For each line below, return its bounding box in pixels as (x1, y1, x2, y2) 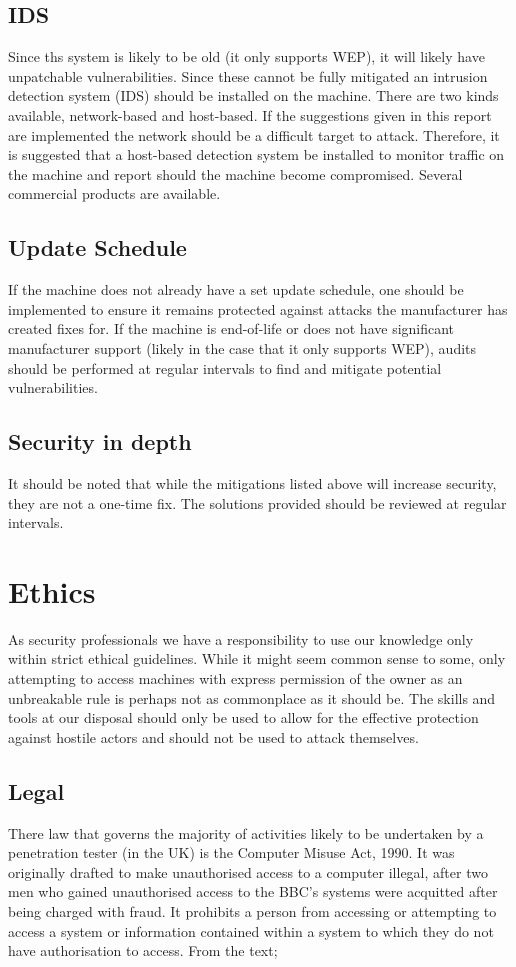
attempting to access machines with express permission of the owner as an (8, 668, 463, 689)
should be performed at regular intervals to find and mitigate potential (8, 357, 442, 378)
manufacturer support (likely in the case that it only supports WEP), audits (8, 337, 477, 358)
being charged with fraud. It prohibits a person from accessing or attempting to (8, 900, 497, 921)
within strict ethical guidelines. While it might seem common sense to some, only (8, 648, 506, 669)
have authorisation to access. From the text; (8, 940, 278, 961)
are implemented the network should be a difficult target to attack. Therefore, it (8, 124, 500, 145)
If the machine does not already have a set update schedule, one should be (8, 279, 464, 300)
